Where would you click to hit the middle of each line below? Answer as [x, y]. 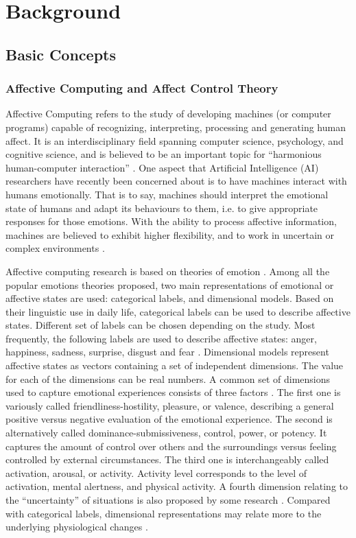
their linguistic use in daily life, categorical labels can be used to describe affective [178, 311]
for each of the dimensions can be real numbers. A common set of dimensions [168, 378]
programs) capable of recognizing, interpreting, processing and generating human [176, 127]
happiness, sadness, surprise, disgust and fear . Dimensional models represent [167, 352]
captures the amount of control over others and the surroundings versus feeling [171, 446]
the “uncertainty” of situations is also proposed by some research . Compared [168, 500]
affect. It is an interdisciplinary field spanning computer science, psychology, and [175, 140]
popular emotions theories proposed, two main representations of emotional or [170, 284]
